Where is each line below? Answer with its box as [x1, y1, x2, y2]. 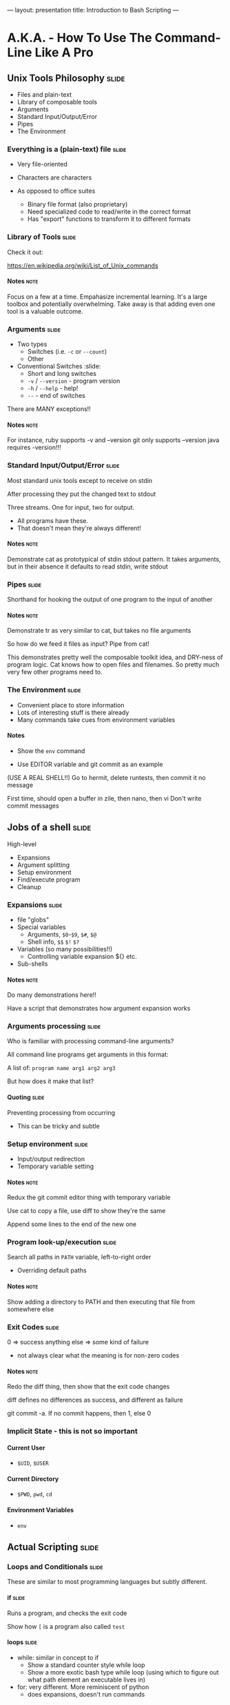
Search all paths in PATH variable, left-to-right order [7, 1253, 151, 1261]
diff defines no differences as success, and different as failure [7, 1396, 184, 1404]
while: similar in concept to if [17, 1653, 99, 1661]
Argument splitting [17, 860, 70, 869]
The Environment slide [7, 685, 81, 695]
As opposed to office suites [17, 187, 96, 196]
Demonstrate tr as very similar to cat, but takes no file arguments [7, 627, 191, 635]
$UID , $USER [17, 1459, 50, 1467]
